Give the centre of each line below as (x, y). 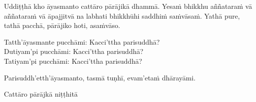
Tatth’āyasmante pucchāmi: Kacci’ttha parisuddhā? (82, 41)
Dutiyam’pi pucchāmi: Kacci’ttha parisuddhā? (74, 51)
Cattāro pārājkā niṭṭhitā (41, 94)
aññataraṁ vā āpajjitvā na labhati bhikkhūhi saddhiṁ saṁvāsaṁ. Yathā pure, (122, 15)
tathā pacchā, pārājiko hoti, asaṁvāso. (62, 25)
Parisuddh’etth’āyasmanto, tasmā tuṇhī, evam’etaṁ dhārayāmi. (100, 77)
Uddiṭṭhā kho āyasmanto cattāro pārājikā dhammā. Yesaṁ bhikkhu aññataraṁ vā (128, 6)
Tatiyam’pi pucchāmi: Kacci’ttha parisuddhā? (73, 61)
